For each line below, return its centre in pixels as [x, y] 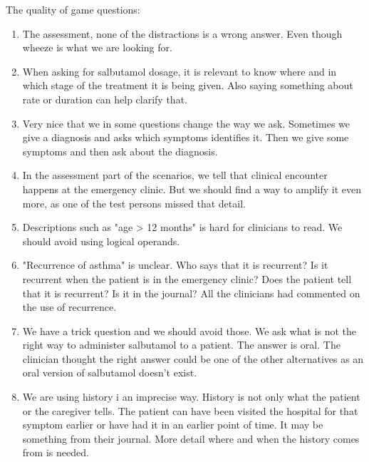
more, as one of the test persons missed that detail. [134, 203]
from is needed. [56, 452]
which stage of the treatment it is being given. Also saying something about [188, 85]
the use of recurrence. [69, 307]
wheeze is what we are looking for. [97, 47]
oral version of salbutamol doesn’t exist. [110, 373]
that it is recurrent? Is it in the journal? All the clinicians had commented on [191, 293]
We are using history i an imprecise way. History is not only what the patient [191, 397]
